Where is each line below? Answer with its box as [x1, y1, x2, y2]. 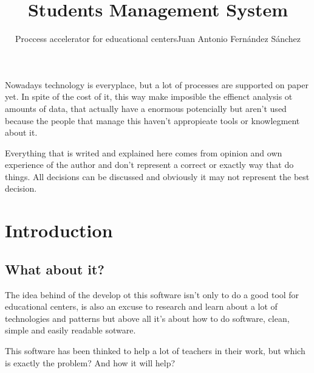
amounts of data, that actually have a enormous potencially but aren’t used [5, 102, 287, 114]
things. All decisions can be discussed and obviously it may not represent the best [5, 170, 310, 183]
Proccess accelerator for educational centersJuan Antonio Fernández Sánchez [15, 32, 301, 45]
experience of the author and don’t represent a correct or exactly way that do [5, 158, 294, 171]
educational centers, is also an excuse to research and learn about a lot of [5, 300, 278, 313]
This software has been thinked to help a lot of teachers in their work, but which [5, 344, 305, 357]
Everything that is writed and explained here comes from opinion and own [5, 146, 282, 159]
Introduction [5, 218, 113, 243]
